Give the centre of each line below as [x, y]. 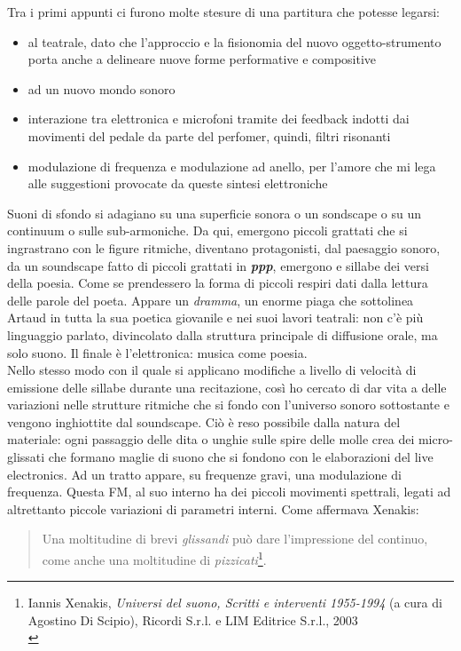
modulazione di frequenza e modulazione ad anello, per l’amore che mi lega [232, 166]
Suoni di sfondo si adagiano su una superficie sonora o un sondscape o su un [215, 213]
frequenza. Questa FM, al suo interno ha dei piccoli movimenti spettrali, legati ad [229, 492]
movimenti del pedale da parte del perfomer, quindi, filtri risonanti [209, 135]
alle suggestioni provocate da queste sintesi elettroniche [178, 183]
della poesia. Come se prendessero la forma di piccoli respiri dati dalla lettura [218, 283]
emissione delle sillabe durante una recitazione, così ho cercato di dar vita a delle [227, 387]
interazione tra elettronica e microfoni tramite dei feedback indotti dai [219, 119]
